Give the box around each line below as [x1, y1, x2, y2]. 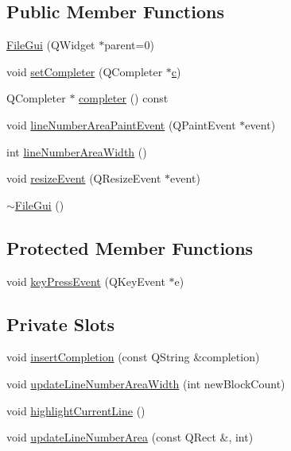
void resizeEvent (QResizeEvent [6, 170, 161, 187]
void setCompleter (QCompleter [6, 63, 163, 79]
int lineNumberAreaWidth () [6, 143, 147, 160]
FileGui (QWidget [6, 37, 95, 53]
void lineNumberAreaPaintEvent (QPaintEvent [6, 116, 236, 133]
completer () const [79, 90, 169, 106]
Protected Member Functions [6, 235, 254, 260]
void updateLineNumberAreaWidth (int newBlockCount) [6, 375, 285, 391]
